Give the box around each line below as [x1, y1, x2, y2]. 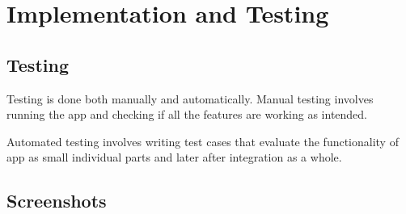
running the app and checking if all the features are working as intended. [6, 106, 368, 123]
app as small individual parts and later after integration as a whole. [6, 149, 342, 166]
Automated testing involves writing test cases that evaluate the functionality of [6, 132, 399, 149]
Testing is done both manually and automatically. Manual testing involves [6, 90, 374, 107]
